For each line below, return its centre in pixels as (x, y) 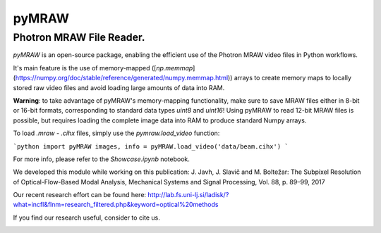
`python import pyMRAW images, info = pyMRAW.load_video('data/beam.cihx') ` (151, 146)
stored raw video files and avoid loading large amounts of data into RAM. (119, 87)
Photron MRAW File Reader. (79, 37)
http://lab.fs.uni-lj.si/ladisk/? (188, 195)
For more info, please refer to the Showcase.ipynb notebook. (102, 159)
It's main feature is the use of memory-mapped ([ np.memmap (103, 68)
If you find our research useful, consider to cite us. (86, 218)
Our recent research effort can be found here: (80, 195)
